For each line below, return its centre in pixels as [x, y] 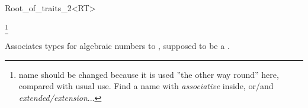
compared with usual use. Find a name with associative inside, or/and [146, 86]
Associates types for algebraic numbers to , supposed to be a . [117, 45]
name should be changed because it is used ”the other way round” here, [149, 74]
